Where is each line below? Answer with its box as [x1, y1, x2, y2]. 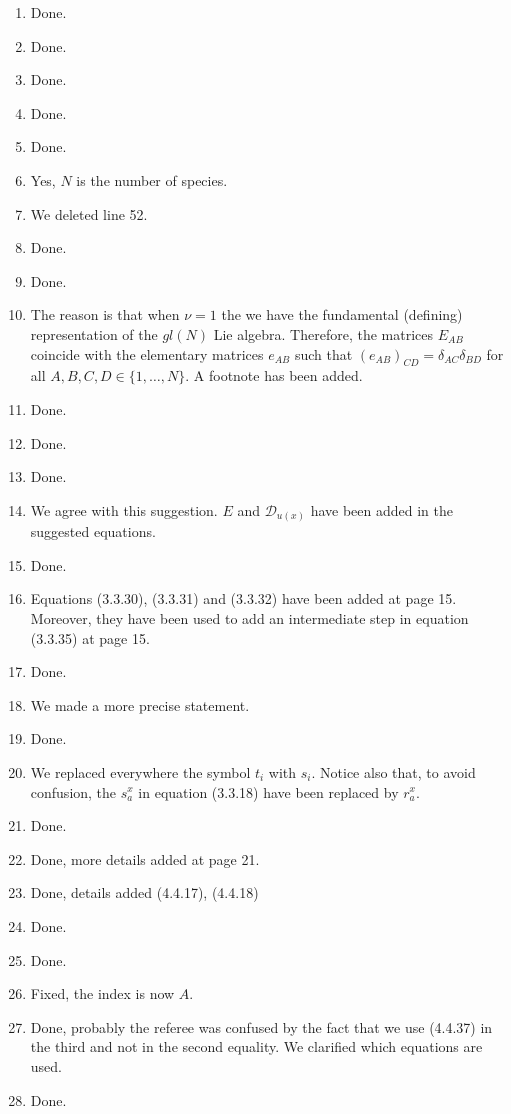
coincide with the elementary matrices [30, 343, 264, 364]
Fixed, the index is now [30, 983, 175, 1004]
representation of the [30, 323, 158, 344]
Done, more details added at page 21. [30, 848, 260, 869]
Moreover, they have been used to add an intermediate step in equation [30, 608, 469, 628]
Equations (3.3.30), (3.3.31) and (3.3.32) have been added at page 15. [30, 588, 457, 609]
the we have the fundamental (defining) [221, 304, 463, 325]
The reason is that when [30, 304, 180, 325]
